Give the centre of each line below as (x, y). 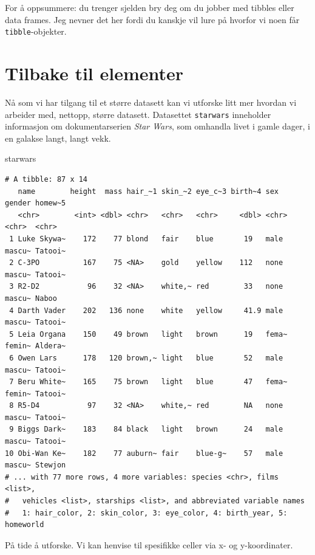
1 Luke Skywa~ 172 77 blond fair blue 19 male (146, 239)
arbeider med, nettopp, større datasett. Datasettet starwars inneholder (138, 114)
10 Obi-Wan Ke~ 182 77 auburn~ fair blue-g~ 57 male (144, 453)
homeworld (25, 525)
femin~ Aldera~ (36, 346)
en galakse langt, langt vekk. (58, 138)
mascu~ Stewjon (36, 465)
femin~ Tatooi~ (36, 394)
